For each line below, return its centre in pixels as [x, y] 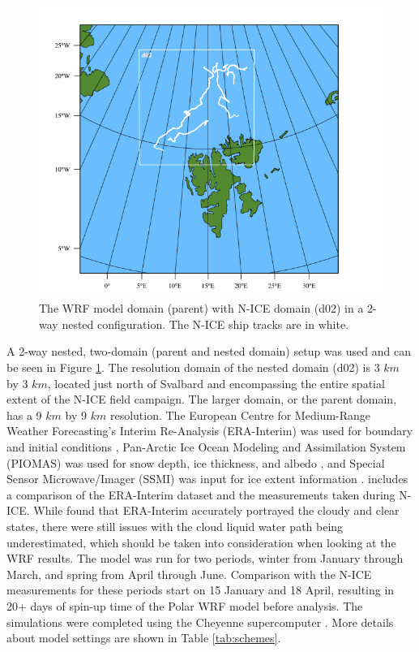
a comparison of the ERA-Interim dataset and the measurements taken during [201, 494]
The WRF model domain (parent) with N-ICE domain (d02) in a [201, 308]
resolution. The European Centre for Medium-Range [240, 415]
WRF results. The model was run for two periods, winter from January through [205, 558]
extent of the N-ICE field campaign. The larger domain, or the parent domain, [202, 399]
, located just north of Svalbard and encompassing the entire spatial [216, 383]
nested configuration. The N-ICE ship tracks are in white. [205, 324]
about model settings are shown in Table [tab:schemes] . [144, 638]
